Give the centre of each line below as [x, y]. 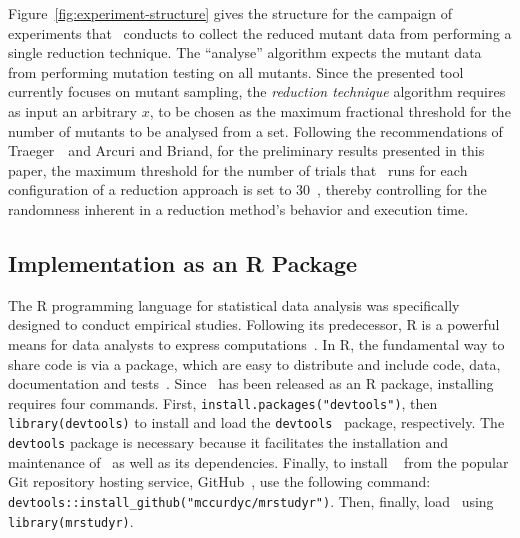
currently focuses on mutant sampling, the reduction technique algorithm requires [257, 91]
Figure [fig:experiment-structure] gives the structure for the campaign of [230, 13]
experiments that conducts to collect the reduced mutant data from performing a [260, 32]
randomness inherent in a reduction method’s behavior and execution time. [238, 208]
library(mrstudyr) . [71, 520]
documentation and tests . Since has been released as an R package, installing [251, 383]
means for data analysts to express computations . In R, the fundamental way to [256, 343]
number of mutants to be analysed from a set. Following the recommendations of [255, 130]
